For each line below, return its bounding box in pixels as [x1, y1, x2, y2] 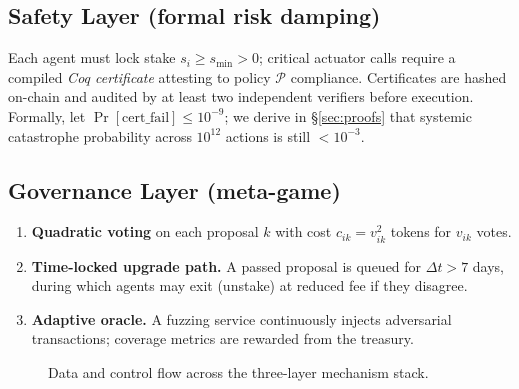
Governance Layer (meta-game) [8, 174, 341, 205]
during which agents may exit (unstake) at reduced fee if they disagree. [31, 275, 468, 296]
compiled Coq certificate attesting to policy [8, 66, 271, 87]
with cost [275, 221, 332, 242]
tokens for [390, 221, 452, 242]
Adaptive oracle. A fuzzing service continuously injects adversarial [31, 308, 452, 329]
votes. [476, 221, 512, 242]
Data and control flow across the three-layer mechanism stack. [48, 361, 429, 382]
